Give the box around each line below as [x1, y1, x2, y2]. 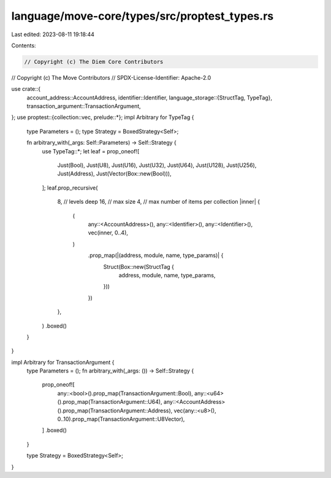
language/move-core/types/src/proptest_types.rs [11, 9, 274, 23]
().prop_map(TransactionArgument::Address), [57, 407, 173, 414]
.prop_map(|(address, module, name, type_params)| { [88, 252, 224, 259]
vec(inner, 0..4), [88, 229, 129, 236]
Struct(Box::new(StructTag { [103, 263, 175, 270]
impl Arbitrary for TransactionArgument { [11, 358, 115, 366]
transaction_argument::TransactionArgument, [26, 102, 141, 110]
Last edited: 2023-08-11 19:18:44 [11, 31, 95, 38]
